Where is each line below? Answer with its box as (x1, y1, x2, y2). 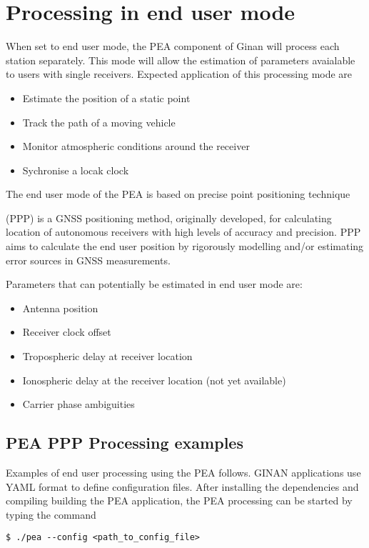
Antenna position (22, 300, 98, 315)
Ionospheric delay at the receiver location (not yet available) (22, 372, 286, 387)
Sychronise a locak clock (22, 162, 129, 177)
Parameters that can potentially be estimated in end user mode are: (6, 277, 303, 292)
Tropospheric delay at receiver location (22, 349, 193, 364)
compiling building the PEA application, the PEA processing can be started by (6, 493, 353, 508)
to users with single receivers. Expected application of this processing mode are (6, 66, 353, 81)
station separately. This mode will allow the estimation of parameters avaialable (6, 52, 355, 67)
